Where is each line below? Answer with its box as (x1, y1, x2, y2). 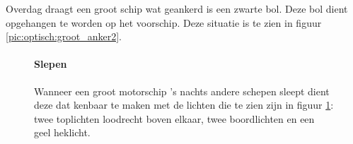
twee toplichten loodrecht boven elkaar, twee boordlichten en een (34, 111, 315, 126)
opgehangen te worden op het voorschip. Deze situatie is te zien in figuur (6, 15, 322, 30)
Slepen (34, 56, 67, 71)
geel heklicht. (34, 125, 91, 140)
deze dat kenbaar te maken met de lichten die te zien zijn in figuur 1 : (34, 97, 334, 112)
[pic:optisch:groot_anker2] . (6, 29, 122, 44)
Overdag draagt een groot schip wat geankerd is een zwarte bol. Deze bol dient (6, 1, 348, 16)
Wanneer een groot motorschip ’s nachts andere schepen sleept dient (34, 83, 330, 98)
